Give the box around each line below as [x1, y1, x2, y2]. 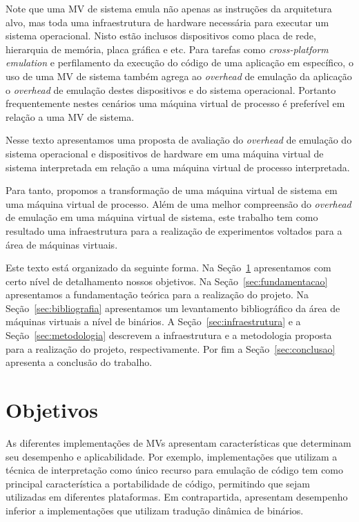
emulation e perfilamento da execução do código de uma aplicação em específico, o [6, 55, 353, 70]
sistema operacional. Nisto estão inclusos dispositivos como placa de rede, [6, 28, 316, 43]
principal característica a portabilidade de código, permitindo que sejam [6, 476, 310, 490]
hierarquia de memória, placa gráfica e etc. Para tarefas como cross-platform [6, 41, 329, 56]
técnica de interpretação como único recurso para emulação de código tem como [6, 463, 344, 477]
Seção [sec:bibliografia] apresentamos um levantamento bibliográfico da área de [6, 300, 340, 315]
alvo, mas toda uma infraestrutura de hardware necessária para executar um [6, 14, 329, 29]
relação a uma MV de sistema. [6, 109, 135, 124]
